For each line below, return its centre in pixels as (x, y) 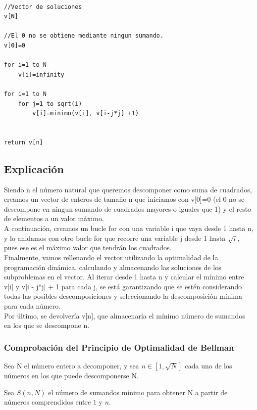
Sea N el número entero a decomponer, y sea (72, 365)
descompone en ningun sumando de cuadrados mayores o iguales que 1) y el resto (128, 208)
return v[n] (24, 142)
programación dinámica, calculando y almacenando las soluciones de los (113, 267)
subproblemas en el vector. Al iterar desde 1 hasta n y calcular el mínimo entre (124, 277)
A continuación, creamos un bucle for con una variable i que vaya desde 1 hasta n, (129, 228)
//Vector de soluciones (43, 7)
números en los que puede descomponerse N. (71, 375)
